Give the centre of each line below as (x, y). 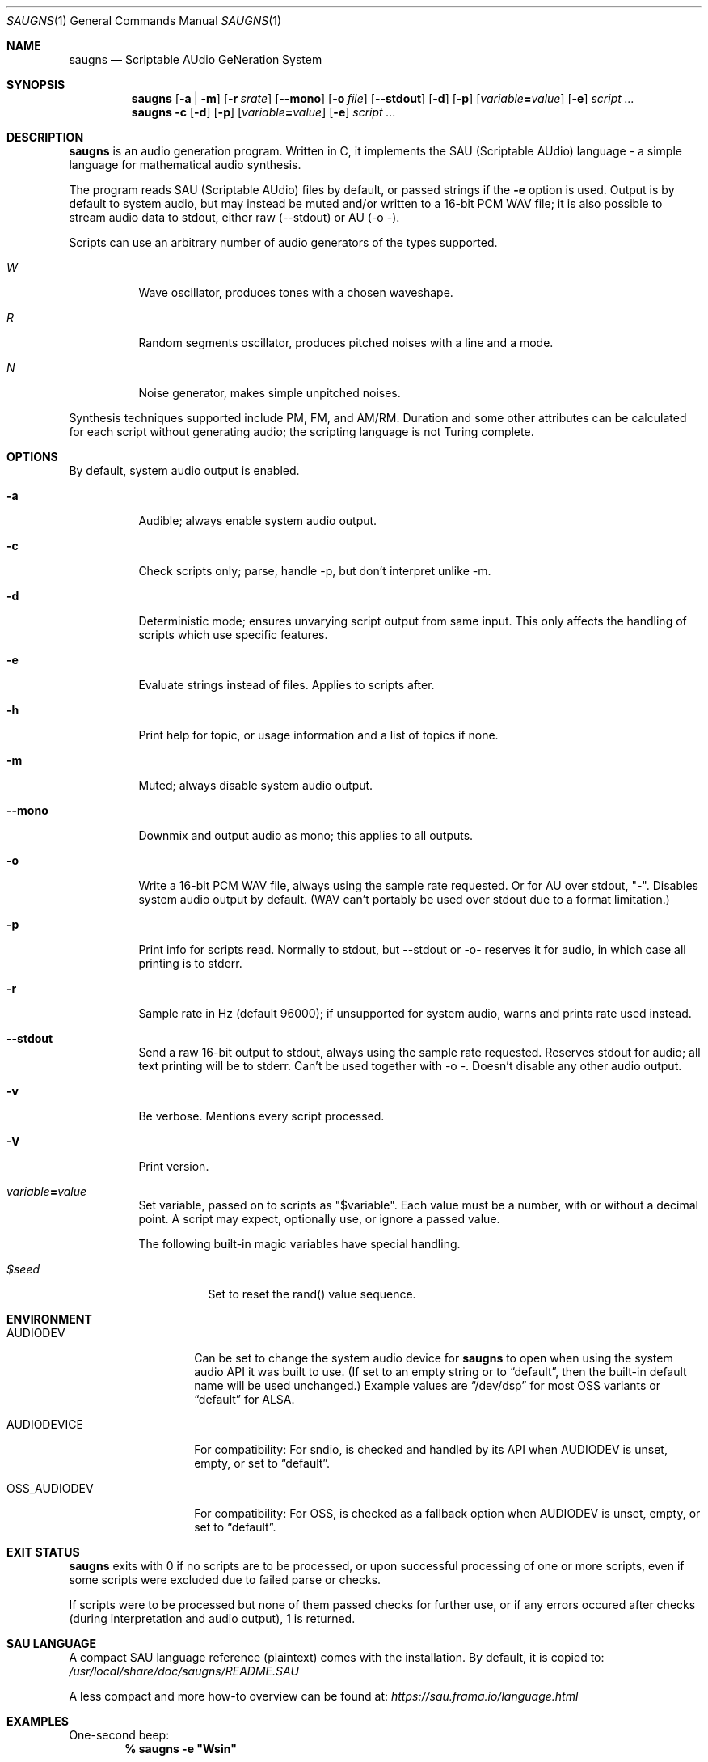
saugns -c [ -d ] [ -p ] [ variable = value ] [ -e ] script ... (263, 112)
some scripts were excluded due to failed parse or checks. (225, 1580)
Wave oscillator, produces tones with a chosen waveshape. (296, 292)
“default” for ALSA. (244, 1399)
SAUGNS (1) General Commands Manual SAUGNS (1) (144, 21)
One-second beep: (119, 1735)
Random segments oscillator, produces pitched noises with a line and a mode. (346, 343)
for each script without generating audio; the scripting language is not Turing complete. (301, 432)
